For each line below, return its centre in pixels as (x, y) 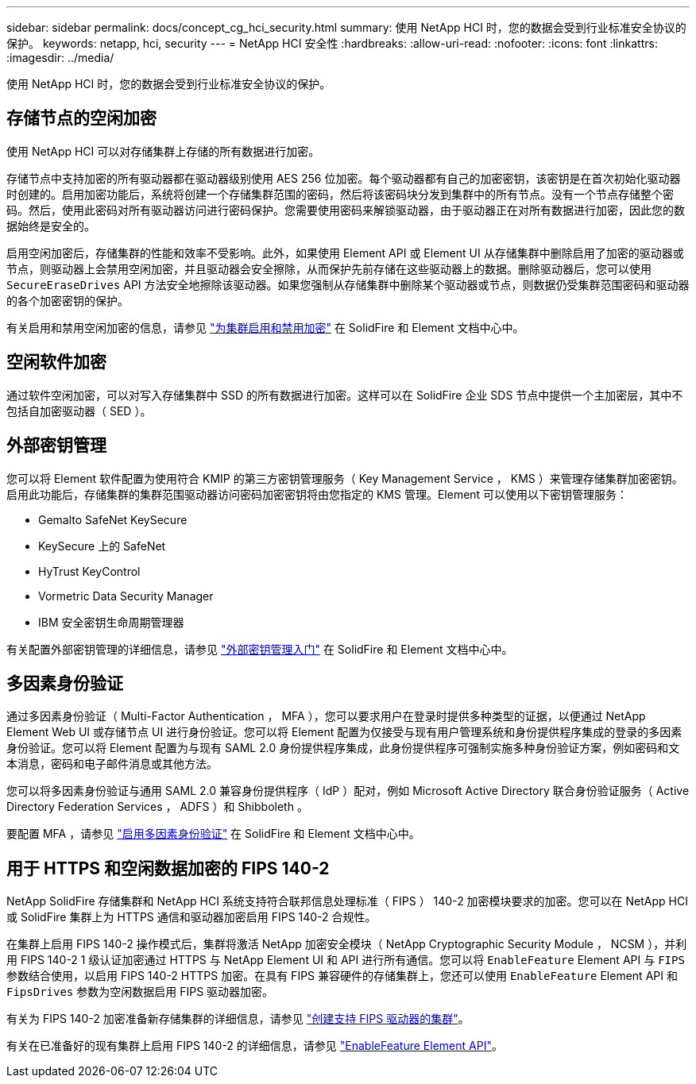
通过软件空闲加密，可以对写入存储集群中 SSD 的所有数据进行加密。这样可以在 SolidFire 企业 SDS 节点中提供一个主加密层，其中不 (345, 395)
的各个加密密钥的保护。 (68, 300)
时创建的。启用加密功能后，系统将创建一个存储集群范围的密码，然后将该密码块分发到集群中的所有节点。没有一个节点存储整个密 (340, 194)
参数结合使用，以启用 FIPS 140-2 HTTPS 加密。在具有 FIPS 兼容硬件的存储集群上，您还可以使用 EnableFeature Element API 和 (342, 976)
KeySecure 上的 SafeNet (102, 546)
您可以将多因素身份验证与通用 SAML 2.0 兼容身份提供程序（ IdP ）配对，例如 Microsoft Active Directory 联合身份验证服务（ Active (348, 791)
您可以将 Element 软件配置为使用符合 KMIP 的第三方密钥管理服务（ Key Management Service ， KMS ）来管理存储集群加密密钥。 (345, 478)
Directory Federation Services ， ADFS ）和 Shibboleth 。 (157, 807)
